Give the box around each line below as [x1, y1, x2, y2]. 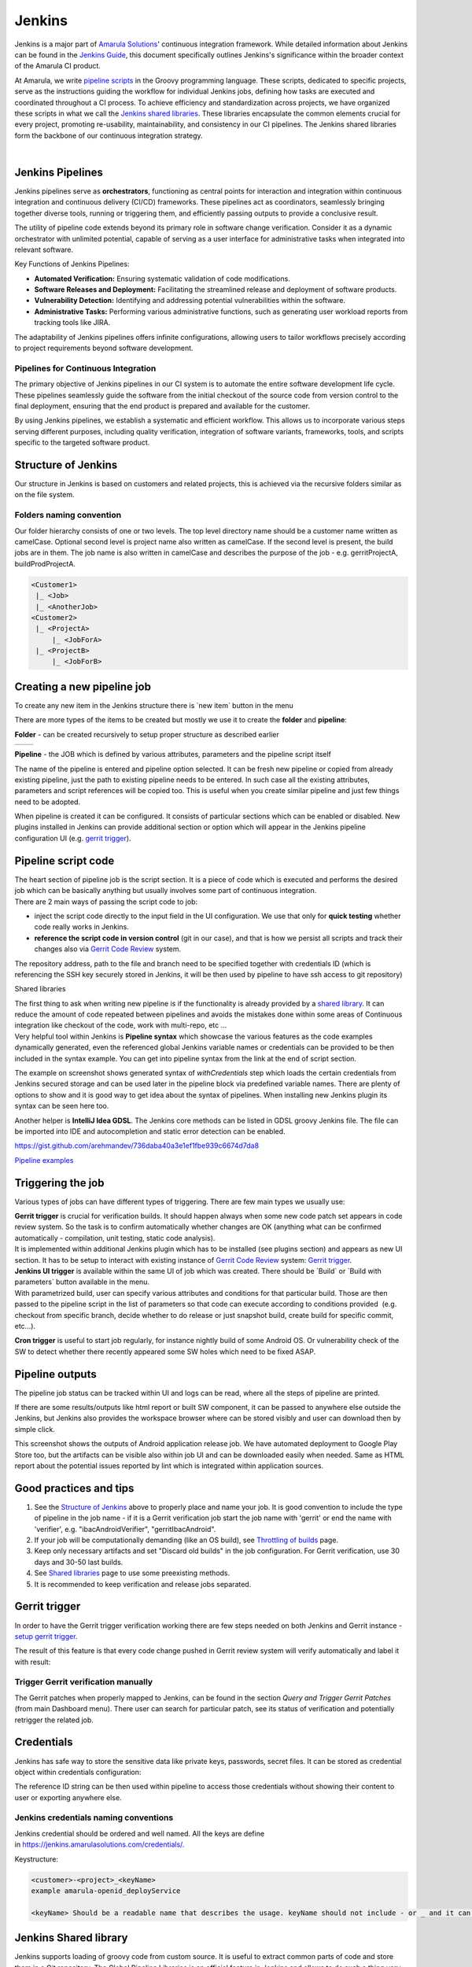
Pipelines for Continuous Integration [14, 363, 157, 374]
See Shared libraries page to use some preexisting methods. [34, 1568, 230, 1578]
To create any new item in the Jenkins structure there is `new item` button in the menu [14, 700, 294, 710]
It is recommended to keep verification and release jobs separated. [34, 1579, 252, 1589]
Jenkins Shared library [14, 1932, 128, 1945]
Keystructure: [14, 1854, 59, 1864]
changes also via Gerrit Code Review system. [34, 944, 182, 954]
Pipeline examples [14, 1155, 74, 1164]
